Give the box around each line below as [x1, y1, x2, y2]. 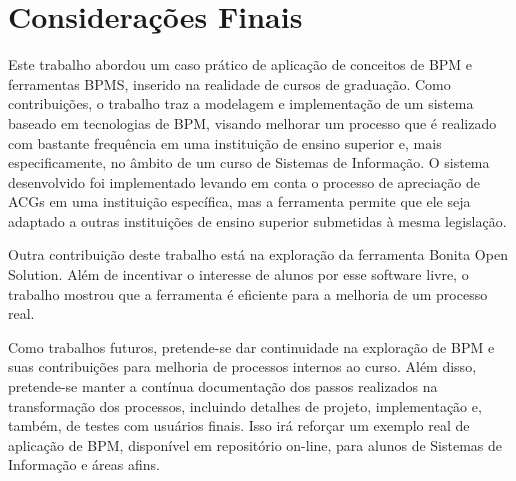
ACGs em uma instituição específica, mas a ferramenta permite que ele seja [8, 191, 471, 212]
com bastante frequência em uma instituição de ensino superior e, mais [8, 132, 442, 153]
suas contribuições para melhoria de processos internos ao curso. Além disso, [8, 356, 477, 377]
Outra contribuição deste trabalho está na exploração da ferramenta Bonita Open [8, 244, 508, 265]
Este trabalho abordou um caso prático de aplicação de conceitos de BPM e [8, 54, 473, 75]
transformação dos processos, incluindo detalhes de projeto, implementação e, [8, 395, 482, 416]
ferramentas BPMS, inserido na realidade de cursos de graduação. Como [8, 73, 451, 94]
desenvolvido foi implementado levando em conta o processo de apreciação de [8, 171, 480, 192]
